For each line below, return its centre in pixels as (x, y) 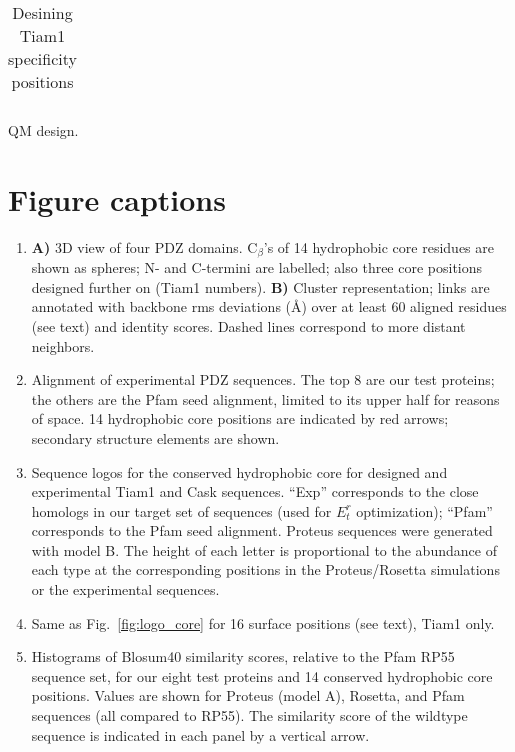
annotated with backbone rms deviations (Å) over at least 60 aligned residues (269, 306)
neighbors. (63, 345)
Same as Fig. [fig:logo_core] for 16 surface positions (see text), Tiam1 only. (263, 622)
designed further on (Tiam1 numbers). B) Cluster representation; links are (260, 286)
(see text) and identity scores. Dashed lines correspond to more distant (248, 325)
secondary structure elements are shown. (155, 437)
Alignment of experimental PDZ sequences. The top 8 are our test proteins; (263, 379)
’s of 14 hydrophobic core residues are (378, 246)
